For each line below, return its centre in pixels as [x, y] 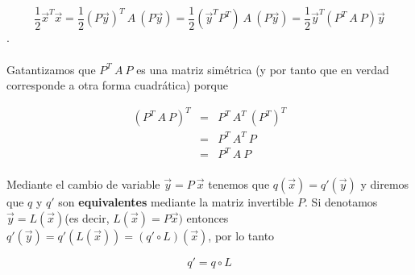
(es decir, [87, 217]
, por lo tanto [241, 235]
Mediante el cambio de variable [83, 184]
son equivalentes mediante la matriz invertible [176, 202]
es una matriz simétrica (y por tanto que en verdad [263, 69]
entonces [207, 217]
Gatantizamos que [51, 69]
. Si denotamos [341, 202]
